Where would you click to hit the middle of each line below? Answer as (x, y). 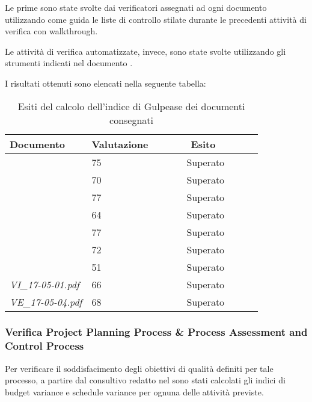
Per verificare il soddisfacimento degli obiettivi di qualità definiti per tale (139, 368)
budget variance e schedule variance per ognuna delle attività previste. (134, 391)
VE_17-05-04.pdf (46, 301)
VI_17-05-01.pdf (44, 284)
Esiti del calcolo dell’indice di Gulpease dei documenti (131, 106)
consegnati (132, 120)
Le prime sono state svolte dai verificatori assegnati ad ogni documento (136, 7)
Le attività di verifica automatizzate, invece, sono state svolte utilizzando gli (145, 51)
